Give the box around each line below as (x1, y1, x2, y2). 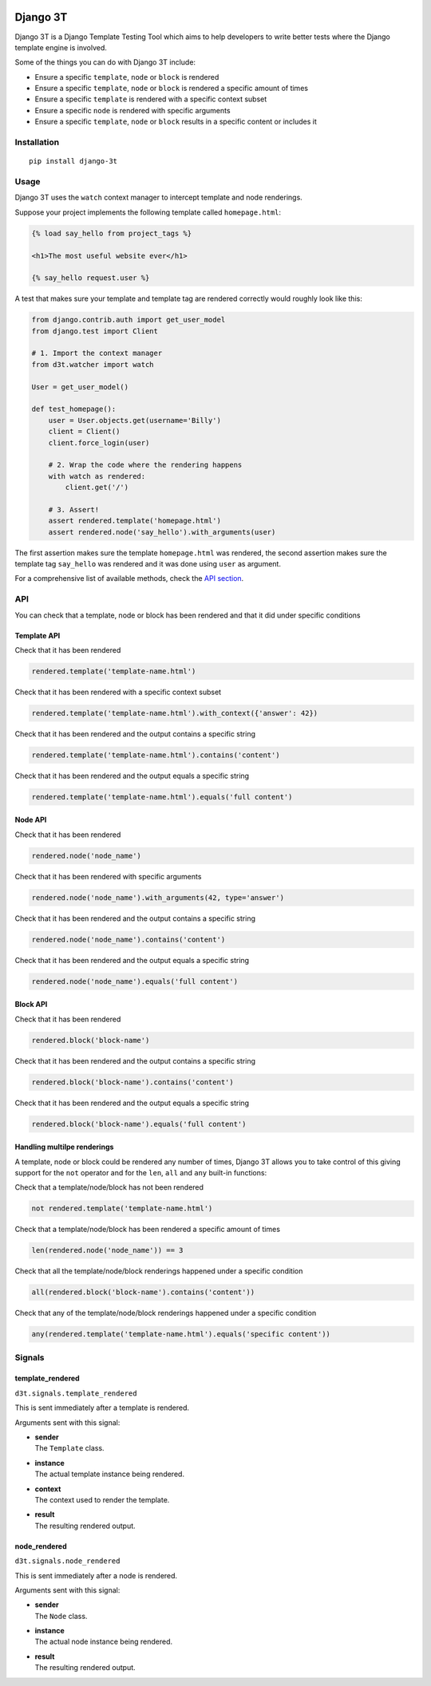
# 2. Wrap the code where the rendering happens (48, 460, 243, 470)
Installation (14, 136, 60, 148)
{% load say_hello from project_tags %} (31, 228, 192, 238)
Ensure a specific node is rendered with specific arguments (34, 105, 231, 115)
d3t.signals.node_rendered (14, 1557, 121, 1566)
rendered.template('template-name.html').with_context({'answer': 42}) (31, 709, 318, 717)
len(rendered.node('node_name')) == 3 (31, 1246, 184, 1255)
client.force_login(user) (48, 438, 150, 447)
